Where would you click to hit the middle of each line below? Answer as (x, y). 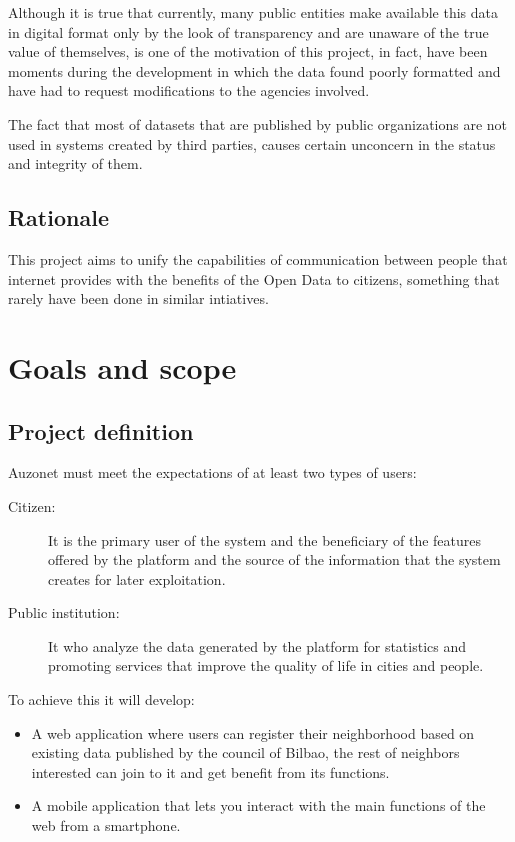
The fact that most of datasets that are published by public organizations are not (258, 123)
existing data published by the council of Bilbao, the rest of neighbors (245, 752)
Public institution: (64, 612)
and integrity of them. (75, 163)
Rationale (58, 217)
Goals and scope (122, 366)
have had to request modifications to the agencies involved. (189, 90)
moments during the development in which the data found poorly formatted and (254, 70)
